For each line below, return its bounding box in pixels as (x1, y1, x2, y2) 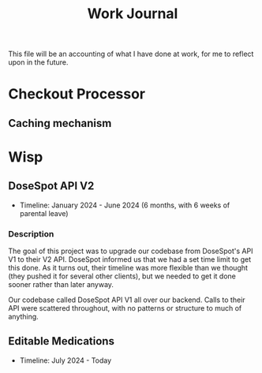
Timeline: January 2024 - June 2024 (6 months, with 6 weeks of (19, 200, 230, 210)
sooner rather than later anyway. (8, 280, 114, 289)
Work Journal (87, 5, 178, 23)
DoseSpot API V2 (8, 179, 95, 193)
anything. (8, 312, 39, 322)
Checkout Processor (8, 85, 146, 103)
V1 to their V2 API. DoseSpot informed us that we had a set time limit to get (8, 255, 251, 264)
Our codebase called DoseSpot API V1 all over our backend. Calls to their (8, 295, 246, 304)
